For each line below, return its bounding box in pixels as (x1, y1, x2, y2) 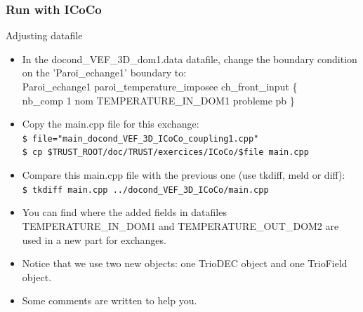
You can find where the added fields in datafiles (22, 205, 227, 219)
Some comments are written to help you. (22, 293, 197, 308)
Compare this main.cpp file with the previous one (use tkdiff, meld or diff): (22, 168, 345, 182)
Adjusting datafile (6, 28, 83, 43)
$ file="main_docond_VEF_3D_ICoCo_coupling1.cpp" (22, 133, 259, 144)
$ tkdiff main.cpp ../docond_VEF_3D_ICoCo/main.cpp (22, 184, 269, 195)
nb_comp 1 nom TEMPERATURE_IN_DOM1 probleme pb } (22, 93, 295, 107)
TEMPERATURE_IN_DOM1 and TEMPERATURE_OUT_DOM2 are (22, 218, 339, 233)
